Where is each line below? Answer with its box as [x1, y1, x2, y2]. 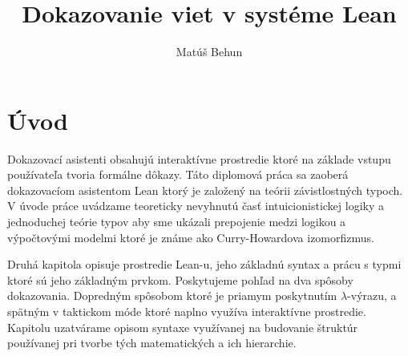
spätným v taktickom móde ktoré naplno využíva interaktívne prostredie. [7, 303, 366, 319]
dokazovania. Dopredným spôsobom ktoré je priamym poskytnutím [7, 287, 337, 304]
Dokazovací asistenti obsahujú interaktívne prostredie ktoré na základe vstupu [7, 150, 391, 167]
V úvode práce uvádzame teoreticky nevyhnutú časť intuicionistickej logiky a [7, 197, 385, 214]
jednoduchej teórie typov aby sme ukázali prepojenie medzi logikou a [7, 213, 346, 230]
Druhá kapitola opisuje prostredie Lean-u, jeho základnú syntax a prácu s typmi [7, 256, 402, 273]
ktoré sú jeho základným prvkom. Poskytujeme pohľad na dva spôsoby [7, 271, 353, 288]
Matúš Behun [176, 43, 243, 60]
